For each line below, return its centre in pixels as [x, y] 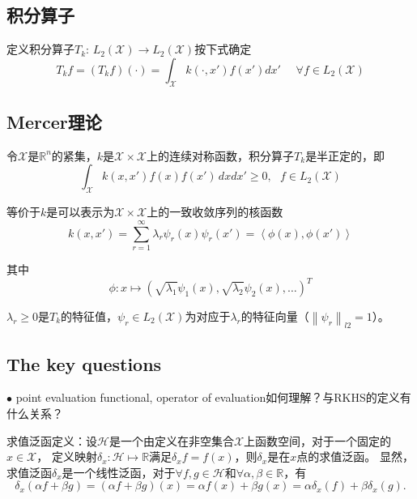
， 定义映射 [67, 456]
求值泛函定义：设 [52, 440]
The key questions [84, 363]
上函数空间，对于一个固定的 [318, 440]
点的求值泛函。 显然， [355, 456]
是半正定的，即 [345, 155]
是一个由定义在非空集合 [171, 440]
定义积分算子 [40, 49]
